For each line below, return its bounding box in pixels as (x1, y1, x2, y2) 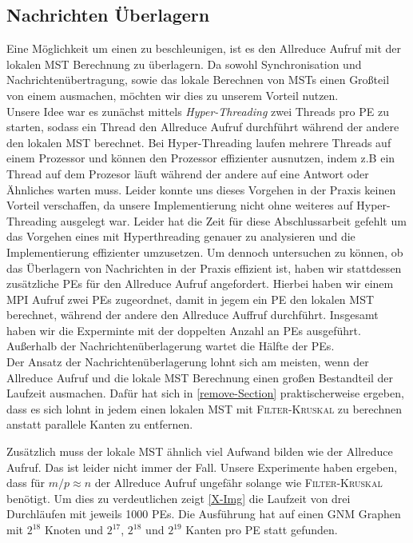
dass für (6, 474, 46, 491)
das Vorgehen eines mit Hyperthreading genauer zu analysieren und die (6, 228, 355, 245)
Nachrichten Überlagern (6, 2, 210, 27)
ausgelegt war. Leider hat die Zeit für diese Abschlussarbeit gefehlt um (60, 212, 407, 229)
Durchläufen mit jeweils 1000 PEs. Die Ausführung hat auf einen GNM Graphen (6, 505, 401, 522)
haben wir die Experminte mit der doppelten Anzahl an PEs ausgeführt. (6, 321, 361, 338)
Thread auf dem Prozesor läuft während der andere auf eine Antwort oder (6, 165, 369, 182)
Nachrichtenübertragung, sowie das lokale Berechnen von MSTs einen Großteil (6, 71, 390, 88)
